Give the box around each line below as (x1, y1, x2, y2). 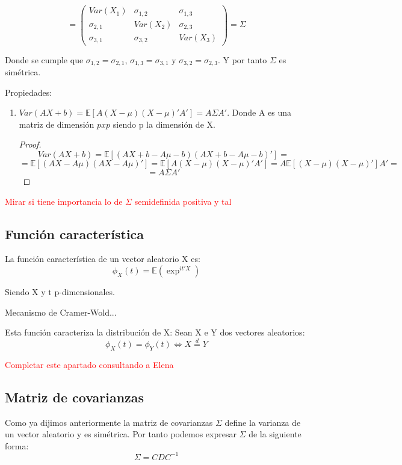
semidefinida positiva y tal (134, 195, 232, 207)
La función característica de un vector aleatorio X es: (5, 252, 200, 265)
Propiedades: (5, 86, 52, 98)
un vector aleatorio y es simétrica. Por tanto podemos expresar (5, 428, 237, 440)
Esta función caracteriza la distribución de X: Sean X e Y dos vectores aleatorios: (5, 326, 305, 339)
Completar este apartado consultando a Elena (5, 358, 174, 370)
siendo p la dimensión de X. (113, 117, 215, 130)
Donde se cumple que (5, 53, 84, 66)
